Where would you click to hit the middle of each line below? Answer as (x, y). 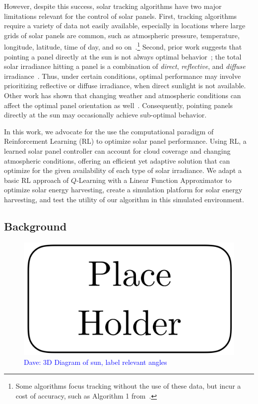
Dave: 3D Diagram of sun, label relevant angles (96, 362)
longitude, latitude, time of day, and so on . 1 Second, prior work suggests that (123, 46)
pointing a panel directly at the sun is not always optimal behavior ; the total (123, 56)
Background (35, 226)
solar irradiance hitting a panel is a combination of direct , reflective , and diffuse (125, 66)
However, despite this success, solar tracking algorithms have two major (113, 6)
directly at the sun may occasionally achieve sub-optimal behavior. (105, 115)
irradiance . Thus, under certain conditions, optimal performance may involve (123, 76)
